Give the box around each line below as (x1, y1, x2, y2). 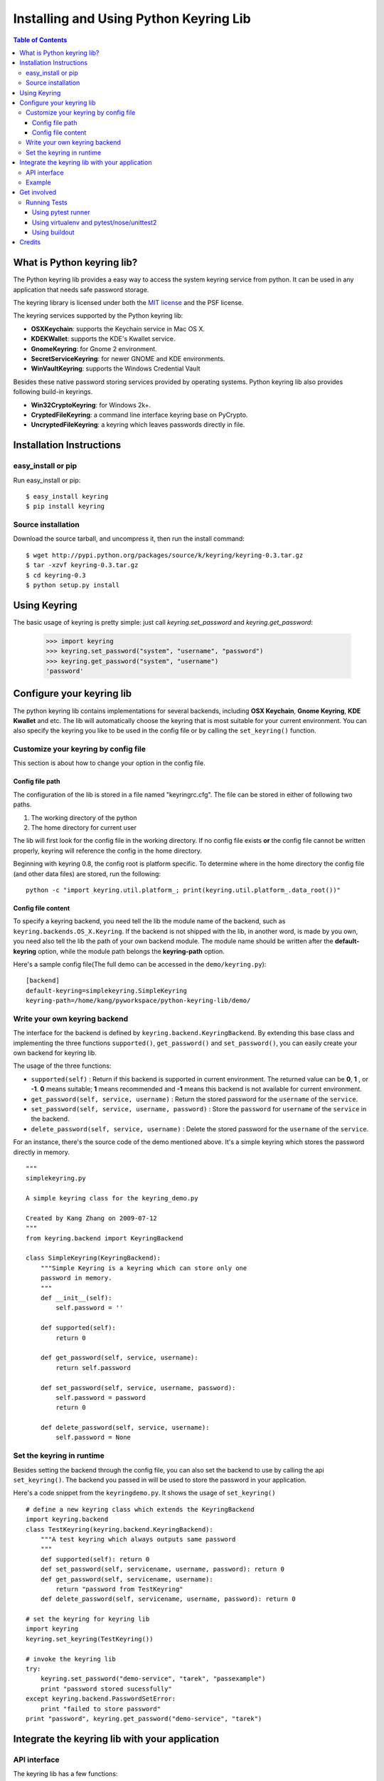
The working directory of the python (31, 813, 138, 822)
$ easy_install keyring (26, 492, 109, 500)
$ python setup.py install (26, 581, 120, 589)
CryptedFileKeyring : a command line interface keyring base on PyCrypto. (31, 410, 248, 419)
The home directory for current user (31, 824, 137, 832)
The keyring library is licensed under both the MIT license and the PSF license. (13, 298, 244, 307)
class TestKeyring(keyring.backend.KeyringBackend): (26, 1525, 213, 1533)
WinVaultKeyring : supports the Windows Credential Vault (31, 364, 201, 373)
